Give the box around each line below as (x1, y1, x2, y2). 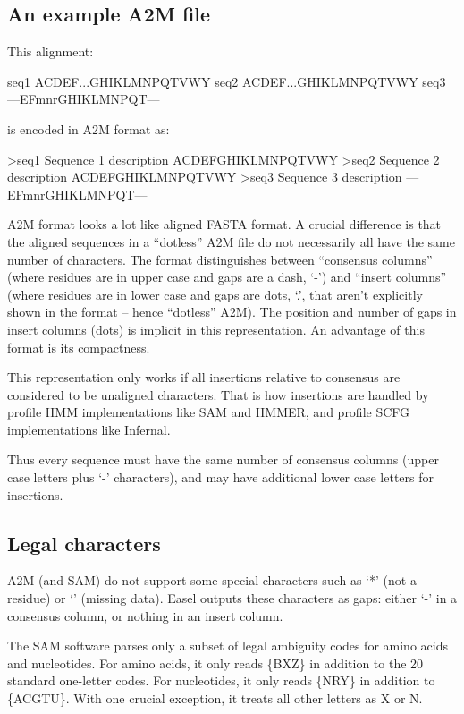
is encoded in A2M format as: (7, 119, 170, 138)
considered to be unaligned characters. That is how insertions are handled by (7, 385, 429, 404)
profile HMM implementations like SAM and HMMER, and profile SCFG (7, 403, 410, 421)
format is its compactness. (7, 337, 150, 356)
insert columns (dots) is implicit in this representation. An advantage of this (7, 319, 425, 338)
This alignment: (7, 42, 94, 61)
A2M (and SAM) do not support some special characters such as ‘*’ (7, 571, 379, 590)
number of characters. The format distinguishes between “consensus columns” (7, 250, 433, 268)
